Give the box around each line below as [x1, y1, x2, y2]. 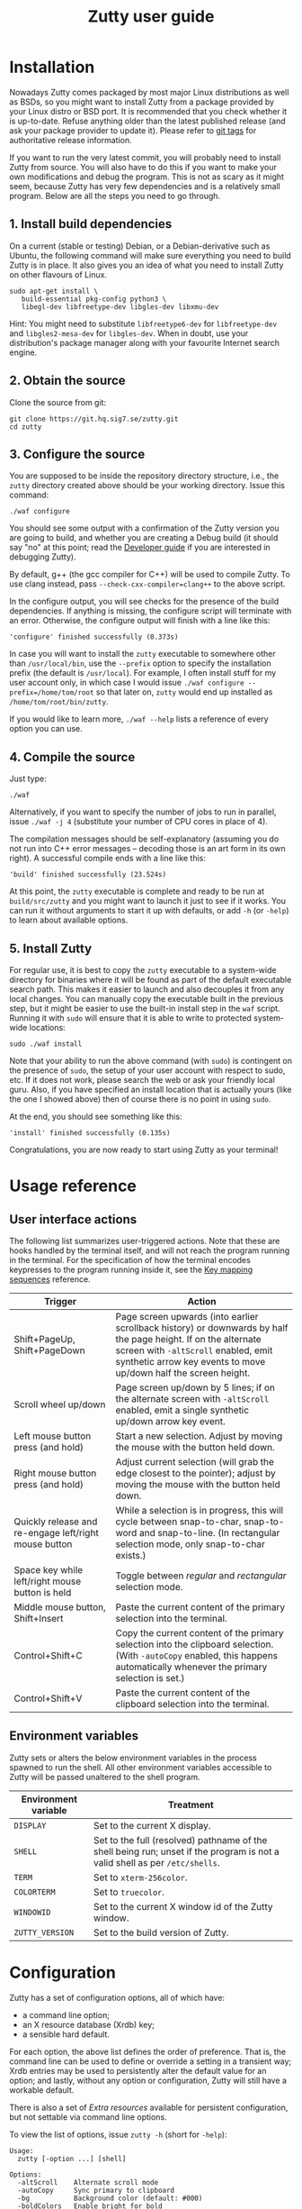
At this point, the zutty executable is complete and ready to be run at [9, 886, 265, 897]
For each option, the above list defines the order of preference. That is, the [9, 2046, 286, 2057]
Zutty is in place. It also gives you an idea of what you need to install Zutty [9, 259, 284, 270]
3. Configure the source [9, 446, 146, 461]
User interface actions [9, 1212, 138, 1227]
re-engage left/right [13, 1527, 99, 1539]
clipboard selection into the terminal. [115, 1698, 270, 1710]
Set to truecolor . [93, 1886, 164, 1898]
